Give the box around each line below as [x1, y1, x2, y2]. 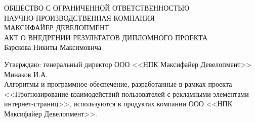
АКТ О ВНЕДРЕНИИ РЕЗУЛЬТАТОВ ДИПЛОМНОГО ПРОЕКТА [4, 32, 208, 42]
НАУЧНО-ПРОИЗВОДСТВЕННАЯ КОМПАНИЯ [4, 12, 155, 23]
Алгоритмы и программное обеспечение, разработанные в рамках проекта [4, 79, 232, 89]
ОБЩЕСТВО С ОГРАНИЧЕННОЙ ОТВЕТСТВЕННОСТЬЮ [4, 3, 189, 13]
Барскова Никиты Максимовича [4, 42, 101, 52]
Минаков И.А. [4, 69, 48, 79]
